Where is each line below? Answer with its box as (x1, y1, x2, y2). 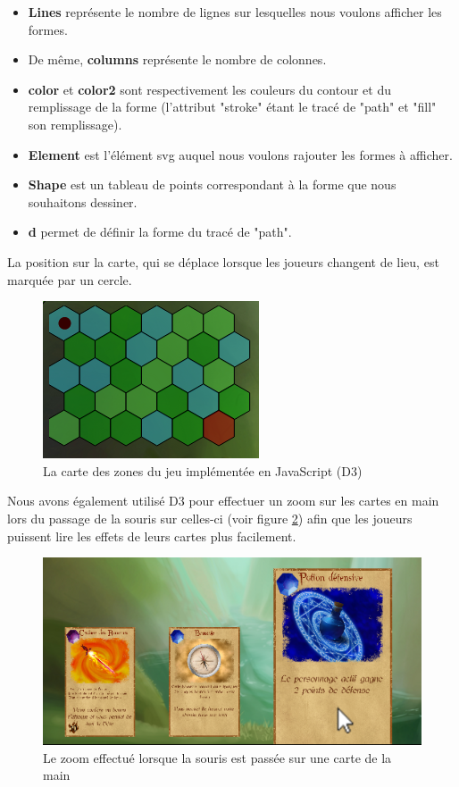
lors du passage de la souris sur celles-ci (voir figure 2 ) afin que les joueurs (7, 508, 413, 527)
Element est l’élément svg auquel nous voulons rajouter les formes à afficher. (28, 145, 453, 163)
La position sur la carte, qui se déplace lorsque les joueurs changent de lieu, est (7, 252, 439, 271)
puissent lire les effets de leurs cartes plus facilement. (7, 526, 296, 545)
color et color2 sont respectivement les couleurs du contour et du (28, 80, 391, 98)
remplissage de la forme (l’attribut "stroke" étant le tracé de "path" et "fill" (28, 97, 437, 116)
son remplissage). (28, 114, 122, 133)
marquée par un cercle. (7, 270, 132, 289)
